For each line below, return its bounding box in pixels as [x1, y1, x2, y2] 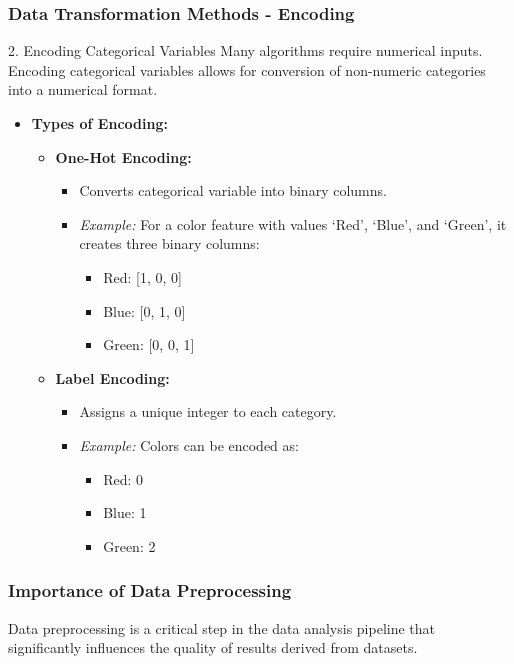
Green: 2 [103, 535, 156, 556]
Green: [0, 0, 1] [103, 334, 195, 355]
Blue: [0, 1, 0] [103, 300, 186, 321]
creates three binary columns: [79, 233, 260, 254]
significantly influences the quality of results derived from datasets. [8, 637, 418, 658]
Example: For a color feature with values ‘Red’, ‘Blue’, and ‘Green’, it [79, 213, 507, 234]
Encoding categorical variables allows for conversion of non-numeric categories [8, 59, 486, 80]
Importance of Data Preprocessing [8, 578, 292, 603]
